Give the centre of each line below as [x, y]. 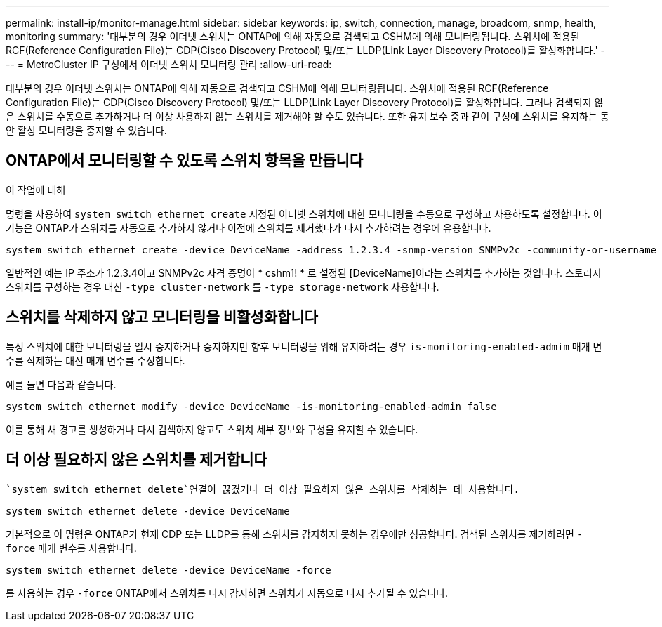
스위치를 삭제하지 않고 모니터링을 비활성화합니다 [162, 317]
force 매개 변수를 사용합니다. [71, 548]
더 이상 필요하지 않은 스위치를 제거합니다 [137, 460]
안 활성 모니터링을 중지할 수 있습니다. [86, 130]
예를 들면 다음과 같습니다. [61, 384]
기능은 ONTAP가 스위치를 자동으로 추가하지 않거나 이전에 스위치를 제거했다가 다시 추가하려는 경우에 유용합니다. [249, 227]
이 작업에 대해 [36, 190]
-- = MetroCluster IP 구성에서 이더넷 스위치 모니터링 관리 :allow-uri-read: [169, 64]
